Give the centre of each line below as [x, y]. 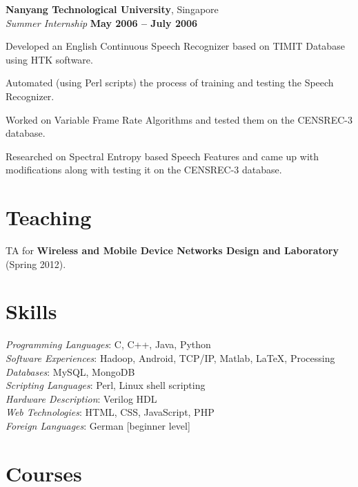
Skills [31, 311]
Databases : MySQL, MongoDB [70, 371]
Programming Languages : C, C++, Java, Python [108, 344]
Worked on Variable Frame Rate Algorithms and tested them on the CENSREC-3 [179, 119]
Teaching [49, 217]
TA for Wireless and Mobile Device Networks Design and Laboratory [172, 250]
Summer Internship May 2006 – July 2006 [102, 22]
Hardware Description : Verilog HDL [81, 398]
